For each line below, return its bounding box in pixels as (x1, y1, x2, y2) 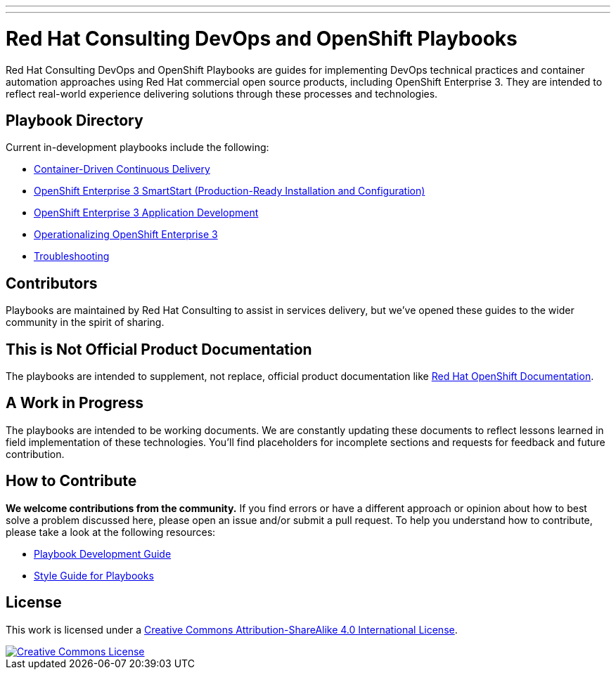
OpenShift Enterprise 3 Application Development (34, 207, 259, 219)
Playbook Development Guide (34, 547, 172, 560)
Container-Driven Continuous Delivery (34, 163, 210, 176)
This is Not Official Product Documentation (6, 340, 312, 358)
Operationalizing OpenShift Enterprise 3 (34, 228, 218, 241)
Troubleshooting (34, 250, 110, 263)
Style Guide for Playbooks (34, 569, 154, 582)
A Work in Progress (6, 394, 143, 412)
